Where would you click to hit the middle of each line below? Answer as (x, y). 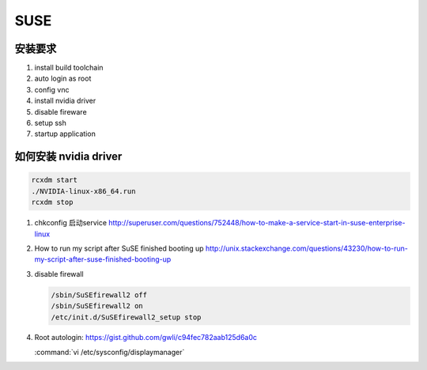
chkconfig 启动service (70, 223)
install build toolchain (69, 68)
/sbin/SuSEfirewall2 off (99, 295)
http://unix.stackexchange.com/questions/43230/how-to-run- (307, 248)
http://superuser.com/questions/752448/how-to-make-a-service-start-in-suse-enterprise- (257, 223)
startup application (65, 134)
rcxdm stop (52, 202)
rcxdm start (55, 180)
